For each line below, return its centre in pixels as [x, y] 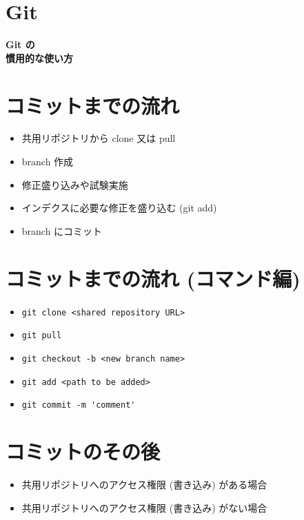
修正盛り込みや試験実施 [75, 184]
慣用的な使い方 [39, 58]
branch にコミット [62, 230]
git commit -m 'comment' [79, 405]
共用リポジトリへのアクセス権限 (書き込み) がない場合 [144, 507]
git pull [42, 336]
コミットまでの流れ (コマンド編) [153, 278]
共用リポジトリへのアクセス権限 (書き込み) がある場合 [144, 484]
